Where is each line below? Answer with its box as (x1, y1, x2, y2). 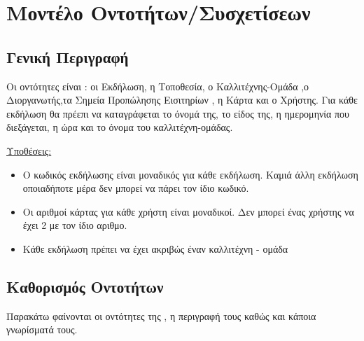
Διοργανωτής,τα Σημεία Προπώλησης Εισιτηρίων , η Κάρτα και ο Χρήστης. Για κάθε (6, 92, 358, 107)
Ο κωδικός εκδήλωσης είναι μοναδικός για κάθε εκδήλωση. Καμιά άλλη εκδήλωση (22, 167, 358, 181)
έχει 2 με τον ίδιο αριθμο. (22, 218, 127, 232)
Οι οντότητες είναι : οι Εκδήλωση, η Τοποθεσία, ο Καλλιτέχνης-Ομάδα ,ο (6, 78, 309, 93)
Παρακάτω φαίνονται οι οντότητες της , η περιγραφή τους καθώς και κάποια (6, 308, 316, 323)
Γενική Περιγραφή (6, 46, 129, 67)
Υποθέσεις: (6, 143, 52, 158)
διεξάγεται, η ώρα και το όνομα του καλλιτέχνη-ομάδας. (6, 120, 233, 134)
